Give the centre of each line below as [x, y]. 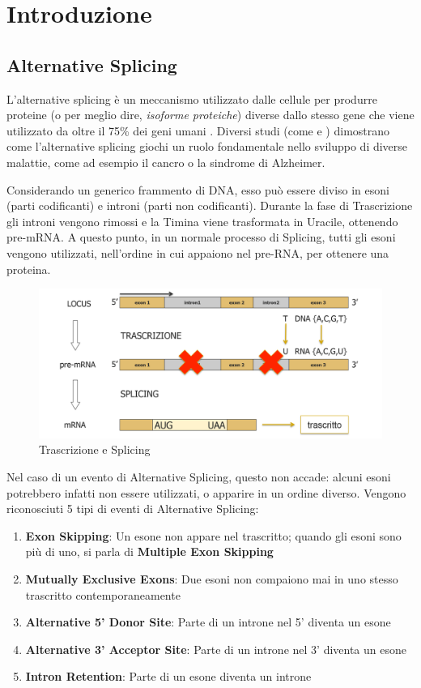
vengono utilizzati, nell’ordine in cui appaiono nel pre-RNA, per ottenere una [198, 252]
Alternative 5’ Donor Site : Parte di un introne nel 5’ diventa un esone [208, 622]
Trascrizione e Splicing [95, 449]
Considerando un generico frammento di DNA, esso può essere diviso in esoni [198, 189]
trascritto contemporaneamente [103, 594]
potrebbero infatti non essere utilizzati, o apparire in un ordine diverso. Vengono [206, 492]
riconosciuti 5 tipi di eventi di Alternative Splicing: [133, 509]
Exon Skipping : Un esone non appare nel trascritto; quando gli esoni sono [213, 535]
